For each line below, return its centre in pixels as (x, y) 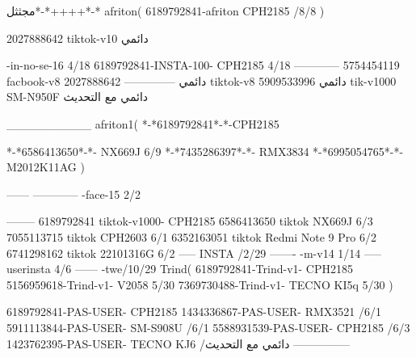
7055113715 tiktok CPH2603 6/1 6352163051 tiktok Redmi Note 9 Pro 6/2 (191, 236)
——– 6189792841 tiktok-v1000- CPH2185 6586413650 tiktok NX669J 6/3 (190, 221)
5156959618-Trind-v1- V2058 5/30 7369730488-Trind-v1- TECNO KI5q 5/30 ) (200, 284)
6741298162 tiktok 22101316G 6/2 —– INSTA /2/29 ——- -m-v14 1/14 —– (194, 253)
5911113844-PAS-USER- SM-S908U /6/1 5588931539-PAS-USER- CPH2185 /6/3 (208, 327)
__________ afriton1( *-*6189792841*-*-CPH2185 (143, 123)
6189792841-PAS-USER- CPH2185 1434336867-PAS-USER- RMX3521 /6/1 (194, 312)
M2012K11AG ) (46, 167)
